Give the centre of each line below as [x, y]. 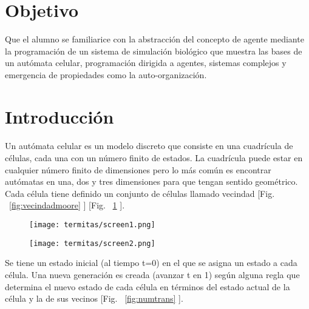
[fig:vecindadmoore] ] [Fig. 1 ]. [67, 205]
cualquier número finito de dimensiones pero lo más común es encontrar [138, 169]
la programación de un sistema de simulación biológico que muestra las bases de [154, 51]
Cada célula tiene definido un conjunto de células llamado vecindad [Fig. [140, 193]
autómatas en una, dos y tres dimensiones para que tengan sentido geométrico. [151, 181]
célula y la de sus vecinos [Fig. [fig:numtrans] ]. [94, 298]
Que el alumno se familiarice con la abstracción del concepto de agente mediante [154, 39]
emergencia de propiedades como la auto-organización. [106, 74]
